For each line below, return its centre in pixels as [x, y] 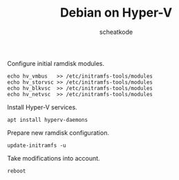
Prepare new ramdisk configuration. [58, 132]
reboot [17, 171]
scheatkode [116, 32]
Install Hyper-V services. [42, 107]
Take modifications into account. [54, 158]
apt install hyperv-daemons [48, 120]
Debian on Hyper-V [116, 13]
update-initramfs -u [37, 145]
